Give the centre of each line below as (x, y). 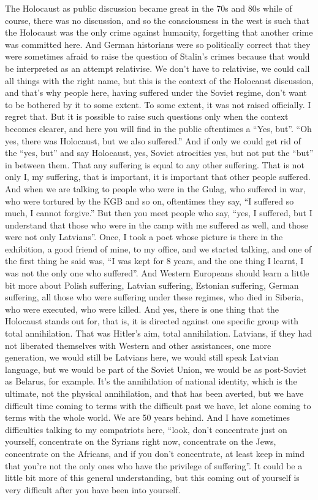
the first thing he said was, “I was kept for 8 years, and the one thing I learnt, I (154, 261)
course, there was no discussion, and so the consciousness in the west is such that (157, 20)
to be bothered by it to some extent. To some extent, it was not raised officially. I (158, 104)
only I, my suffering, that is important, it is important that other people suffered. (158, 177)
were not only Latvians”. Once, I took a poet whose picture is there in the (144, 237)
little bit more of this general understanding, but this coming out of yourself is (152, 478)
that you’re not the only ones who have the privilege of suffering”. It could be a (154, 465)
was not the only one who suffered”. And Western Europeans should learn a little (157, 273)
